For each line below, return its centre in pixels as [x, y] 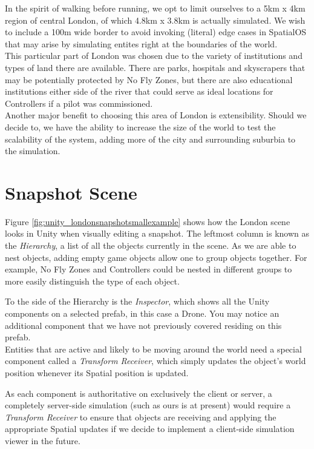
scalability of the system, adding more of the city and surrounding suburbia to [150, 139]
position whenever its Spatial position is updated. [97, 372]
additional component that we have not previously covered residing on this [143, 325]
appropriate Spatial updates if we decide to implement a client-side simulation [150, 429]
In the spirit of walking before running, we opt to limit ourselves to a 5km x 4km [155, 8]
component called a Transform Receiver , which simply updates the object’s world [155, 361]
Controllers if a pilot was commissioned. [79, 103]
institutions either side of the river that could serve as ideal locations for [139, 91]
